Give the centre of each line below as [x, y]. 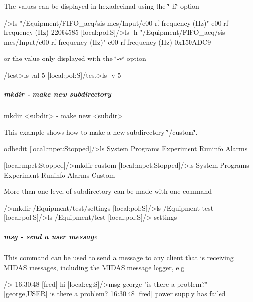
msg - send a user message [51, 236]
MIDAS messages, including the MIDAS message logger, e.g [94, 267]
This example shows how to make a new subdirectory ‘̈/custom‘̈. [101, 132]
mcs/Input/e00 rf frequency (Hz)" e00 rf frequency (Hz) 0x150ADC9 [108, 42]
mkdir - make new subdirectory [58, 94]
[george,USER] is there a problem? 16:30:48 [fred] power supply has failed [115, 293]
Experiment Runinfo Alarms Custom [60, 174]
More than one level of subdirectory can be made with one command [108, 191]
